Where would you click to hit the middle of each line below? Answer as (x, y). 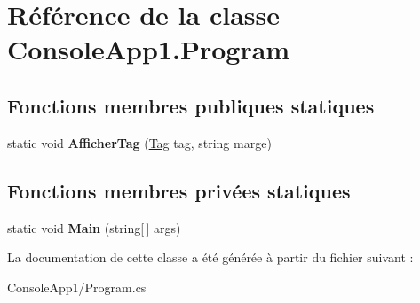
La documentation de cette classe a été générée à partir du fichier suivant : (210, 257)
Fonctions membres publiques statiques (191, 105)
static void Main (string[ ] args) (94, 227)
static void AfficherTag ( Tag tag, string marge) (139, 142)
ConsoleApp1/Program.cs (77, 287)
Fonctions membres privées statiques (179, 190)
